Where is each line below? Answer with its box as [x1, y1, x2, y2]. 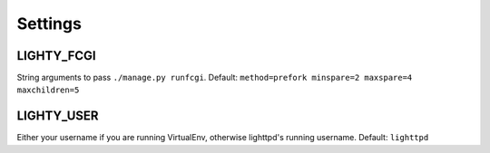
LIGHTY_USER [16, 109, 99, 124]
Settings [16, 14, 82, 33]
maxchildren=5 [16, 85, 80, 95]
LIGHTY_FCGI [16, 48, 96, 63]
